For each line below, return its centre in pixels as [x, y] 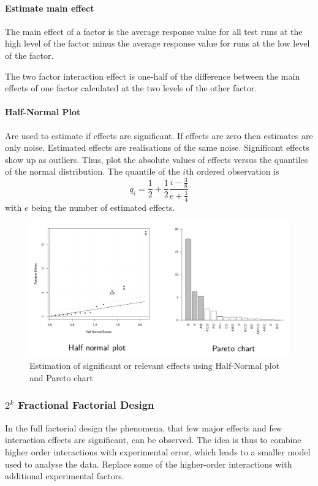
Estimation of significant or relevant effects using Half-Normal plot [155, 366]
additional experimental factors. [65, 476]
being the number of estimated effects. [103, 207]
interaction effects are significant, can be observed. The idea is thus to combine [153, 440]
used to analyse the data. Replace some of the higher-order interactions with [149, 464]
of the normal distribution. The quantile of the [93, 171]
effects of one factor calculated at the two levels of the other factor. [131, 88]
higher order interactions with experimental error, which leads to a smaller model [158, 451]
